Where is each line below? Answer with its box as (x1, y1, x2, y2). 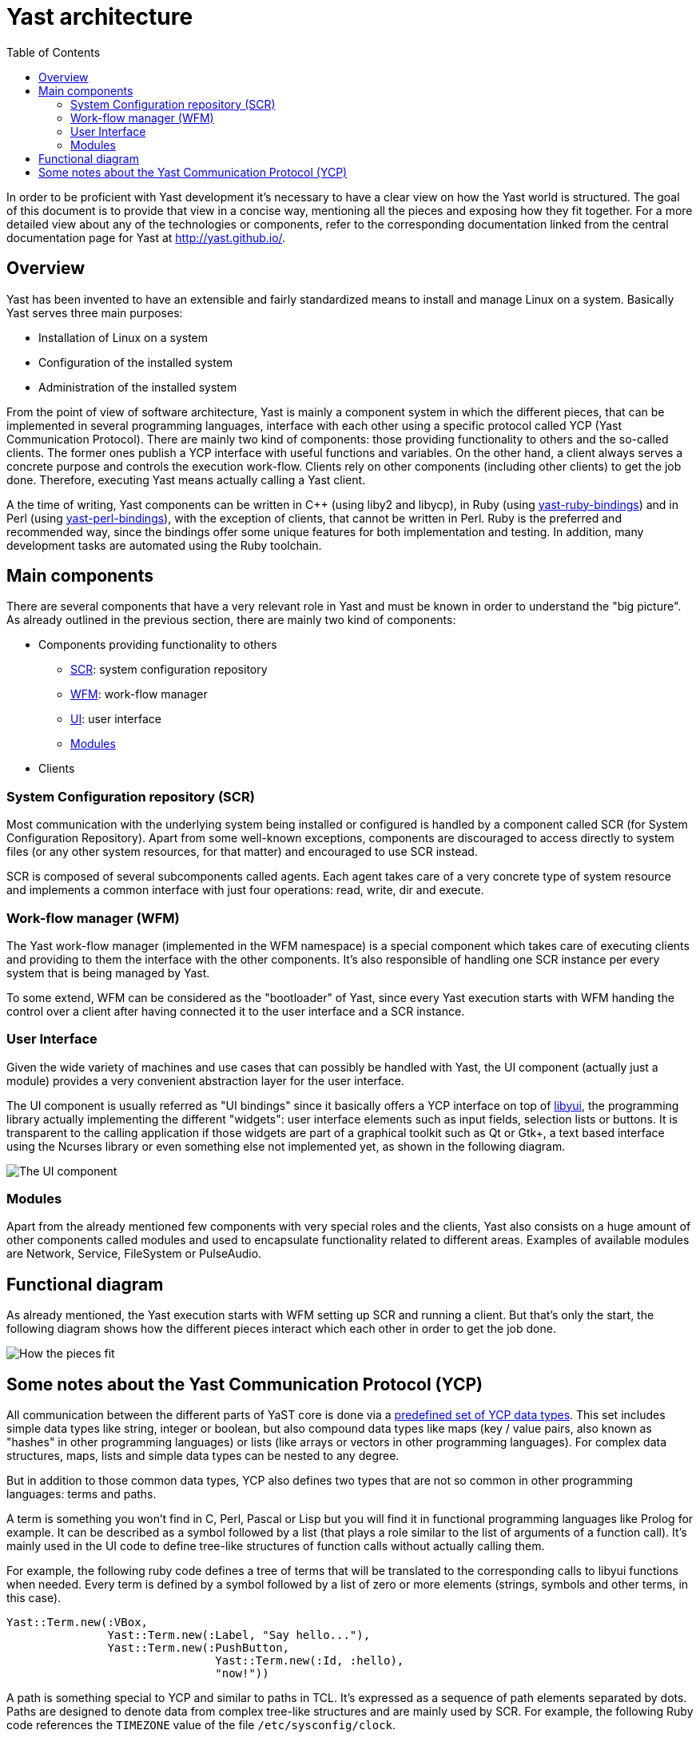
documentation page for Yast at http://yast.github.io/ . (6, 230, 286, 245)
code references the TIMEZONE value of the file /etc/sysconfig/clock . (6, 1718, 396, 1732)
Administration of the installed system (38, 380, 237, 394)
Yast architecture (6, 3, 193, 30)
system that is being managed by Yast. (6, 965, 210, 980)
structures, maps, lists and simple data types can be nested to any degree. (6, 1449, 400, 1463)
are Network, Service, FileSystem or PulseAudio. (6, 1247, 262, 1261)
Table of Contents (6, 45, 101, 59)
